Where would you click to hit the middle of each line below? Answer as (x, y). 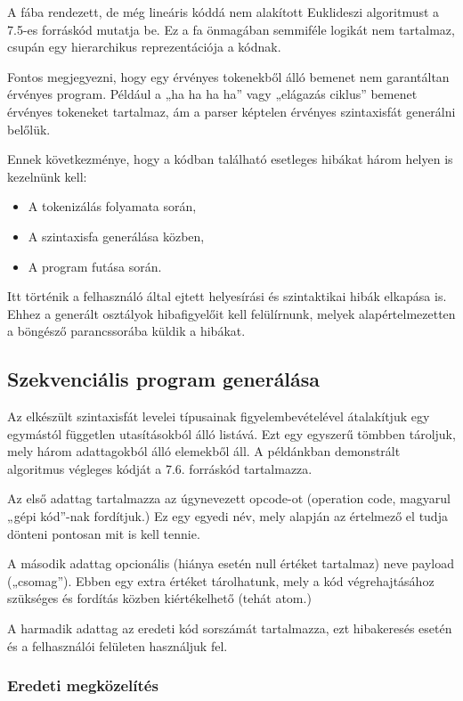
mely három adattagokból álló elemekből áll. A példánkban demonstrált (204, 451)
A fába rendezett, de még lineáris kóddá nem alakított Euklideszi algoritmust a (223, 12)
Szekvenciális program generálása (164, 379)
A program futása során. (95, 266)
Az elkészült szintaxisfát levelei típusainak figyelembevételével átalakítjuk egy (219, 416)
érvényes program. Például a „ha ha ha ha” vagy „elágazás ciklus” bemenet (212, 94)
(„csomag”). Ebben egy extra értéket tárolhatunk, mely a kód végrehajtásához (221, 580)
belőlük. (29, 129)
